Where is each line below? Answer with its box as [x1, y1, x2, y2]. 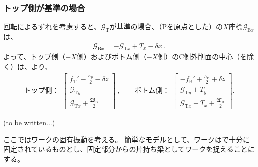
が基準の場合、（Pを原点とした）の [109, 21, 223, 32]
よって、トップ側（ [3, 51, 66, 62]
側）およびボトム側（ [76, 51, 147, 62]
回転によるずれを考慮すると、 [3, 21, 101, 32]
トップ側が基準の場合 [3, 1, 85, 14]
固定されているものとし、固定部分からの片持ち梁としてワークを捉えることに [3, 144, 255, 154]
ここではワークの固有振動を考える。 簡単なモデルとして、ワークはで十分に [3, 134, 250, 144]
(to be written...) [3, 117, 55, 128]
